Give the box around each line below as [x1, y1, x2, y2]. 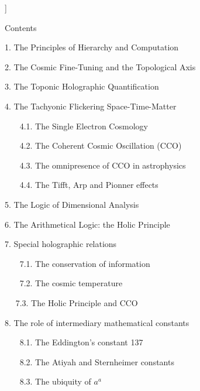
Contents [5, 21, 37, 33]
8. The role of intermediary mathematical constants [5, 316, 189, 328]
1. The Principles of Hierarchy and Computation [5, 41, 179, 53]
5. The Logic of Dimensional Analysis [5, 198, 139, 210]
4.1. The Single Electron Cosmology [19, 119, 148, 132]
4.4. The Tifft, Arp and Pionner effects [19, 179, 158, 191]
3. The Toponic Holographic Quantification [5, 80, 159, 92]
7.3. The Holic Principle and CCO [15, 296, 138, 308]
